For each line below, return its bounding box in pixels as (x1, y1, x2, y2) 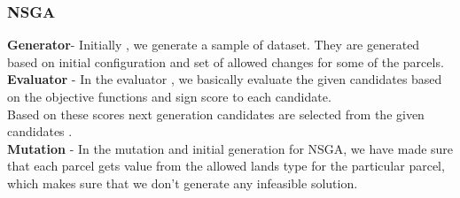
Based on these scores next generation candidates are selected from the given (7, 104, 425, 123)
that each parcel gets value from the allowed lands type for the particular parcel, (7, 156, 445, 175)
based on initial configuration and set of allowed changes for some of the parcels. (7, 52, 444, 71)
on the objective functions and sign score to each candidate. (7, 88, 331, 105)
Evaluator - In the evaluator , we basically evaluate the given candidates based (7, 70, 442, 88)
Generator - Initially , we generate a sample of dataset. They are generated (7, 35, 420, 54)
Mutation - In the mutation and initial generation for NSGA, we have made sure (7, 139, 454, 157)
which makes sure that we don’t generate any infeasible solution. (7, 173, 358, 192)
